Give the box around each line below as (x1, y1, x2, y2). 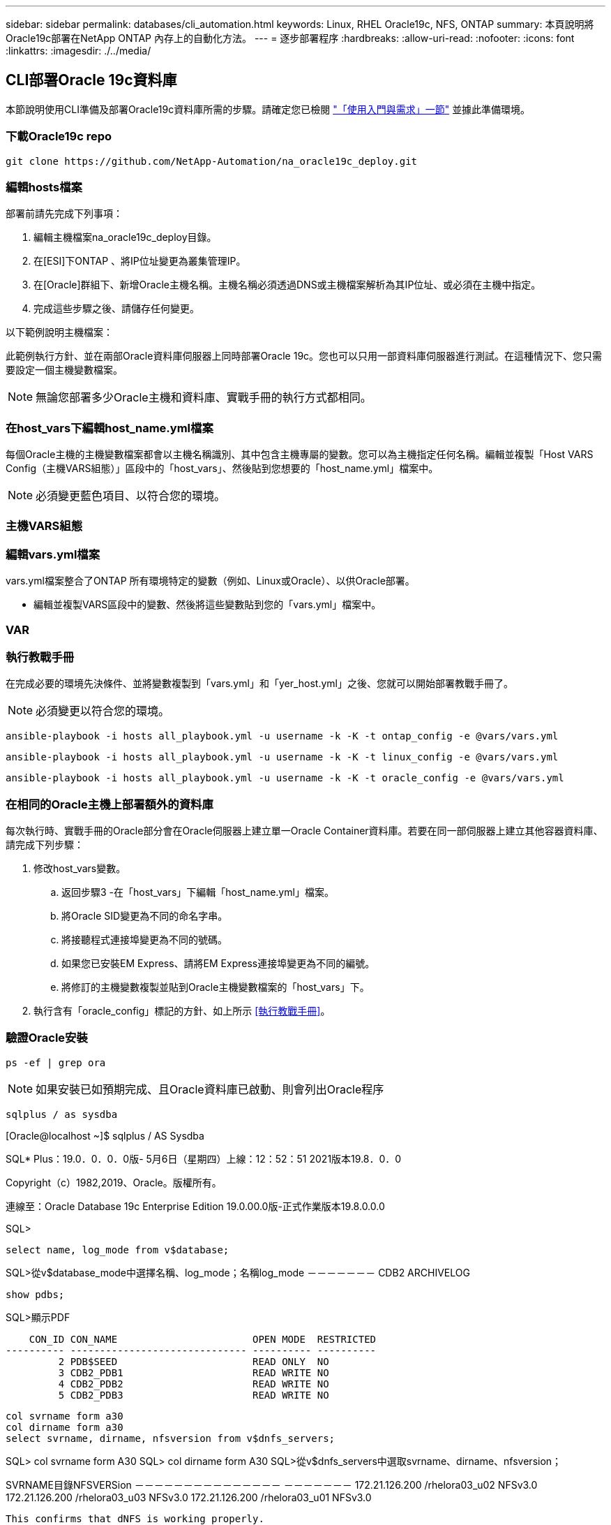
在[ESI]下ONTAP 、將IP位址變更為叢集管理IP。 (33, 255, 246, 267)
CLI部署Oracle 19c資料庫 (6, 71, 177, 89)
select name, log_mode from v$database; (6, 1244, 229, 1255)
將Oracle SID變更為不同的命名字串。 (61, 910, 228, 922)
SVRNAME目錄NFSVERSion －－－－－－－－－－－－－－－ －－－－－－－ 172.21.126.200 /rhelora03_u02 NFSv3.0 (6, 1478, 538, 1491)
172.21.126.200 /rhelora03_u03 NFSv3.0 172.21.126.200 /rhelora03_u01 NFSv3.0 (6, 1491, 372, 1503)
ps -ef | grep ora (6, 1056, 106, 1068)
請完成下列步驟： (6, 839, 84, 851)
